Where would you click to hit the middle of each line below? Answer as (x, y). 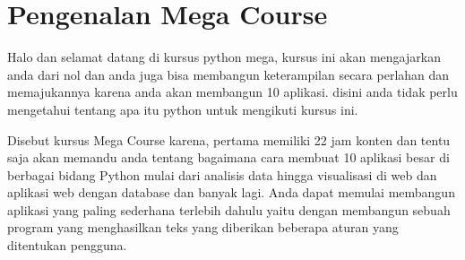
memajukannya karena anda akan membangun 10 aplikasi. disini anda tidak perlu (232, 92)
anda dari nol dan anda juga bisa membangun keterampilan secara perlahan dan (228, 74)
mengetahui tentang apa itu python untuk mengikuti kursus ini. (183, 109)
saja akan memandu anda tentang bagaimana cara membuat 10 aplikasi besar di (228, 157)
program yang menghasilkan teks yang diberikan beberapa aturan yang (203, 227)
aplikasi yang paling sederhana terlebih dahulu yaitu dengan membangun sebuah (229, 209)
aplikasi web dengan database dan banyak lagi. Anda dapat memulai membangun (231, 192)
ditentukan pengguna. (67, 245)
